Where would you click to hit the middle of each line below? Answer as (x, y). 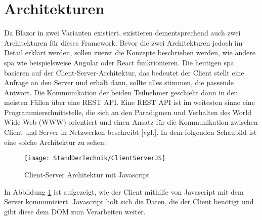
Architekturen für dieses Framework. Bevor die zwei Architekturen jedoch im (123, 42)
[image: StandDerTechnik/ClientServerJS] (95, 158)
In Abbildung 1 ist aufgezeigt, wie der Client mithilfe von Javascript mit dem (124, 191)
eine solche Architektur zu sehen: (55, 142)
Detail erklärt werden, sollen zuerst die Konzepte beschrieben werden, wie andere (130, 52)
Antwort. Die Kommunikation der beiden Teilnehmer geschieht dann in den (121, 92)
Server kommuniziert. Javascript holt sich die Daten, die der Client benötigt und (129, 201)
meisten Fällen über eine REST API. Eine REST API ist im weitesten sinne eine (129, 102)
